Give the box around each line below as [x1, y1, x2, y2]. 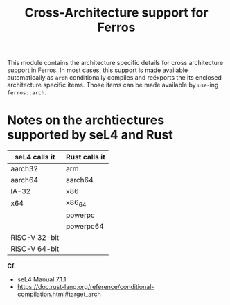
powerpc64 [65, 222, 104, 232]
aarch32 [10, 164, 39, 174]
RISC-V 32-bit [10, 233, 60, 243]
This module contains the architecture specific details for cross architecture [7, 59, 224, 67]
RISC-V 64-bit [10, 244, 60, 254]
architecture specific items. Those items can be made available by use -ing [7, 81, 219, 89]
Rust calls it [65, 152, 106, 162]
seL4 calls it [15, 152, 55, 162]
